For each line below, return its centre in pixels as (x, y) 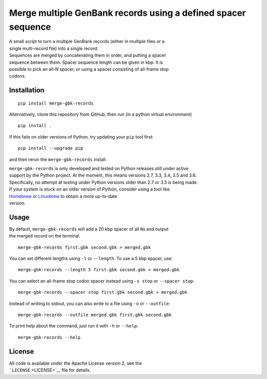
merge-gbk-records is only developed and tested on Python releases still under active (99, 169)
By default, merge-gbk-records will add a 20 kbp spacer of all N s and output (89, 229)
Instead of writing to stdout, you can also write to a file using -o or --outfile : (90, 303)
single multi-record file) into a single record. (54, 48)
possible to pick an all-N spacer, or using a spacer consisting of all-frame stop (89, 69)
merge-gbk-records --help (49, 337)
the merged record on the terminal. (45, 236)
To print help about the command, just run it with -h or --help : (74, 326)
